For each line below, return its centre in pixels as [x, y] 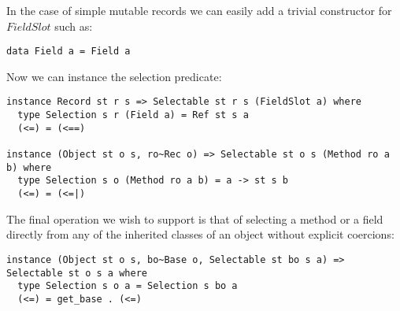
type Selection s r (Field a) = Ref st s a [133, 115]
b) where [29, 167]
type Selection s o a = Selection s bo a [128, 286]
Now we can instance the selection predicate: [114, 76]
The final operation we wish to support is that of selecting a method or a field [195, 218]
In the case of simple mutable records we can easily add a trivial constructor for [199, 10]
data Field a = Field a [69, 52]
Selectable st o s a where [77, 273]
